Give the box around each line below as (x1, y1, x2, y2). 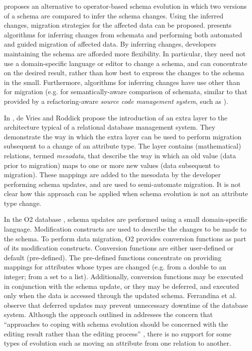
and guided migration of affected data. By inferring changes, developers (4, 39, 217, 49)
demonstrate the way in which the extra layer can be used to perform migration (4, 131, 242, 141)
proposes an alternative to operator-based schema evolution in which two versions (4, 1, 247, 11)
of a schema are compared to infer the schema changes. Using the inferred (4, 10, 223, 20)
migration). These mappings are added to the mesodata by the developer (4, 169, 221, 180)
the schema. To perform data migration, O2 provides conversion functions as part (4, 233, 247, 243)
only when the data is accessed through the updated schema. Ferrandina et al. (4, 290, 237, 301)
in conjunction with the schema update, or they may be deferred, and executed (4, 281, 239, 291)
